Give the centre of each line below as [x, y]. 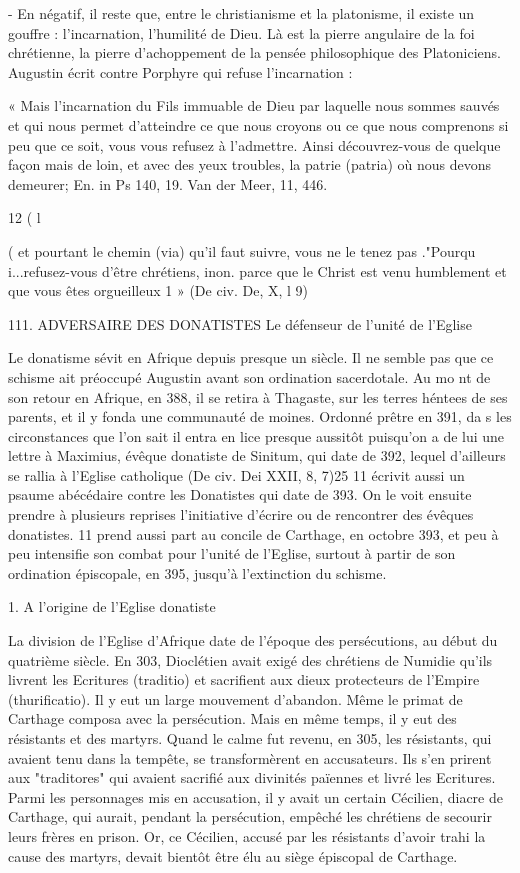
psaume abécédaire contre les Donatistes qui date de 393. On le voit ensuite [240, 494]
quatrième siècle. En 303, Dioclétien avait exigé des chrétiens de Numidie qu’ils [250, 659]
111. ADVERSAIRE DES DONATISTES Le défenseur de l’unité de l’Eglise [240, 323]
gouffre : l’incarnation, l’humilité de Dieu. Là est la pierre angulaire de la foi [241, 32]
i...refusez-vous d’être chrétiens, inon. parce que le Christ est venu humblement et [257, 270]
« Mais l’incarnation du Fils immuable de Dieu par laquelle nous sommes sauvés [254, 105]
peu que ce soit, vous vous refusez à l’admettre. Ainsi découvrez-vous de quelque [254, 144]
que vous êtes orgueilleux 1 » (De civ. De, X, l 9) [158, 290]
